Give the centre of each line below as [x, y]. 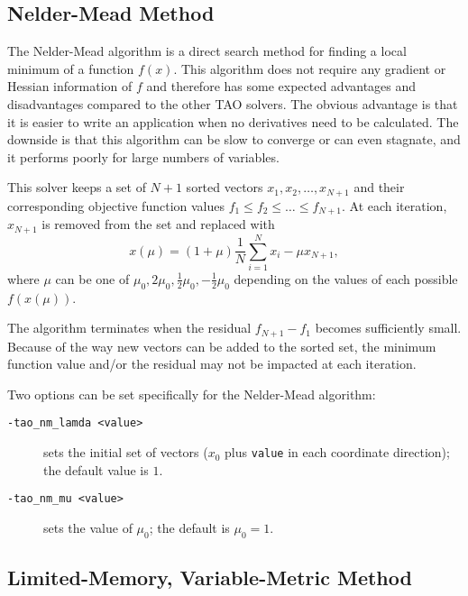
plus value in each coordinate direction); [337, 452]
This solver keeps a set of [77, 187]
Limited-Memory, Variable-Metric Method [210, 578]
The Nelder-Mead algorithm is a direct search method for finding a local [207, 51]
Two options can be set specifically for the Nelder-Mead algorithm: [192, 394]
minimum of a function [71, 68]
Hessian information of [70, 86]
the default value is [96, 469]
